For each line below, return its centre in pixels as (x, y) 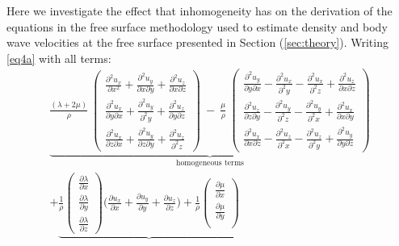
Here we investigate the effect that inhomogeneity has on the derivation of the (199, 10)
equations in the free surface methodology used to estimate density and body (197, 26)
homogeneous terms (210, 163)
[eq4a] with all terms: (59, 58)
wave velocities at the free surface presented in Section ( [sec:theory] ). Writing (197, 42)
